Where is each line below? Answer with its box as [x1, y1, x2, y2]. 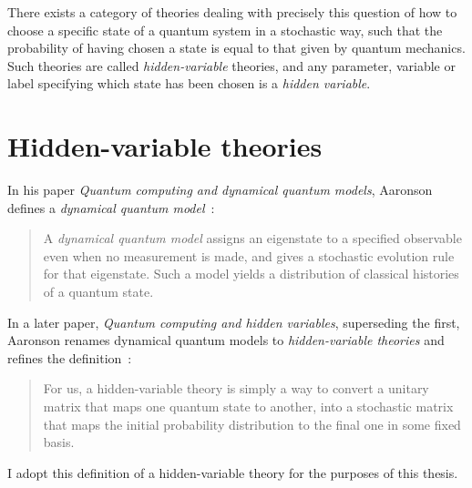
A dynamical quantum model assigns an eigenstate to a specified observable [43, 229, 462, 248]
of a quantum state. [43, 282, 154, 301]
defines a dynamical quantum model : [7, 198, 215, 217]
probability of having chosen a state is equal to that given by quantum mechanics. [7, 38, 466, 57]
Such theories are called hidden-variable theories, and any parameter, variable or [7, 56, 456, 75]
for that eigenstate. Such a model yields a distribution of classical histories [43, 264, 459, 283]
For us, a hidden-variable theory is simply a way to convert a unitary [43, 379, 429, 398]
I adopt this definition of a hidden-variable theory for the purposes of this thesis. [7, 463, 458, 482]
